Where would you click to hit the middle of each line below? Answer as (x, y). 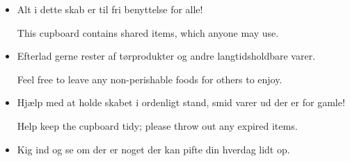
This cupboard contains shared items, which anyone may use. (148, 32)
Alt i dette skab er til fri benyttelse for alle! (110, 9)
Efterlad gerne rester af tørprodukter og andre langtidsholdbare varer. (166, 56)
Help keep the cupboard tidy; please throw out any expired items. (157, 125)
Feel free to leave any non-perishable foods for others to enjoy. (150, 79)
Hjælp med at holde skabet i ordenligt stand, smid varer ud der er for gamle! (181, 102)
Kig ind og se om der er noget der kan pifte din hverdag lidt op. (153, 149)
